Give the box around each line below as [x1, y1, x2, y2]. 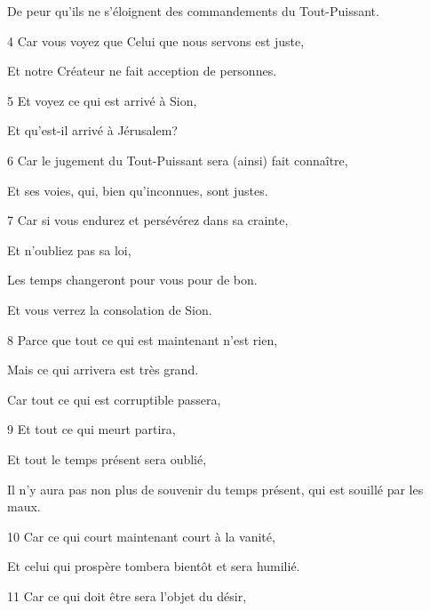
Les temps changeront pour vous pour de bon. [7, 270, 258, 289]
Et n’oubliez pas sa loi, [7, 240, 131, 259]
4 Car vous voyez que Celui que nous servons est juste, [7, 31, 305, 50]
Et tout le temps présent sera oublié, [7, 449, 207, 468]
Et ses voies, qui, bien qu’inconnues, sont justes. [7, 181, 268, 199]
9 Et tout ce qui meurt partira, [7, 420, 176, 438]
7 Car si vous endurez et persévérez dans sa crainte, [7, 211, 289, 229]
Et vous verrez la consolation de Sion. [7, 300, 212, 318]
